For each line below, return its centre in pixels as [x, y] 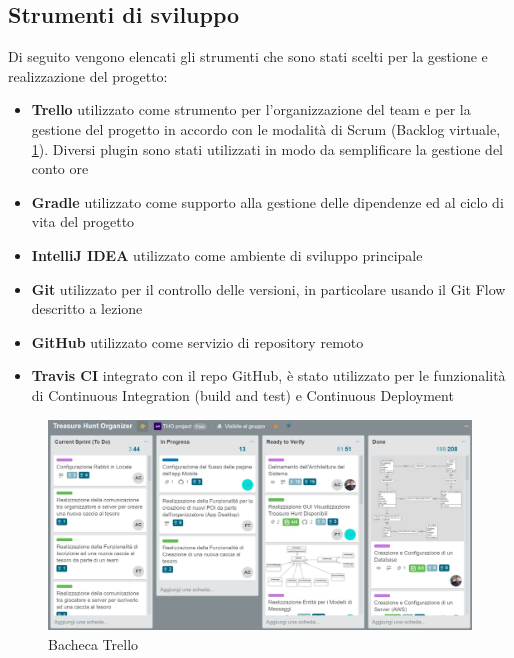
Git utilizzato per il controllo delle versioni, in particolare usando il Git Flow [268, 288]
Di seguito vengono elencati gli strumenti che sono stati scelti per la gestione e [248, 56]
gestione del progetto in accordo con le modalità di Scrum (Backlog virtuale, [266, 128]
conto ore [60, 168]
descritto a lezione [87, 308]
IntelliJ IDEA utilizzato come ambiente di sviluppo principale [227, 254]
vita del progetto [83, 221]
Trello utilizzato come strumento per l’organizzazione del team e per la [251, 109]
